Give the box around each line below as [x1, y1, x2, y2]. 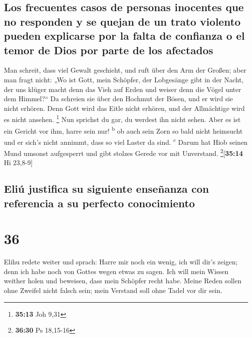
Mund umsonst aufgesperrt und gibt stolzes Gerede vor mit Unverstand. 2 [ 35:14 [4, 147, 243, 158]
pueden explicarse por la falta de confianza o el [4, 28, 245, 43]
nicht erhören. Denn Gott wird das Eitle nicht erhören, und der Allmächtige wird [4, 103, 245, 113]
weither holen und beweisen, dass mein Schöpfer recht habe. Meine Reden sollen [4, 276, 242, 286]
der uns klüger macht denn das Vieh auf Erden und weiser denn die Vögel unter [4, 84, 241, 94]
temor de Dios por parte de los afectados [4, 42, 213, 57]
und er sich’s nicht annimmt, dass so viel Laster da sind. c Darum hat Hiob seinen [4, 135, 248, 147]
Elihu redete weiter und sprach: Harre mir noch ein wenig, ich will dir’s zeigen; [4, 257, 238, 267]
